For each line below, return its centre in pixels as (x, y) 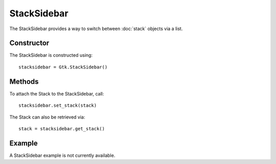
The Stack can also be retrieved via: (47, 117)
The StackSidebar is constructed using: (51, 55)
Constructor (29, 43)
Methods (24, 81)
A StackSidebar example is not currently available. (62, 155)
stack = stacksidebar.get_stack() (62, 128)
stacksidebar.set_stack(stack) (58, 106)
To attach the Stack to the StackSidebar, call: (57, 93)
